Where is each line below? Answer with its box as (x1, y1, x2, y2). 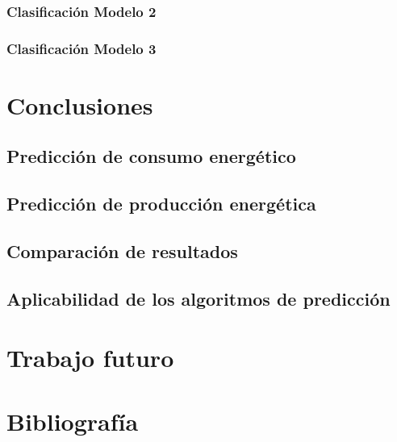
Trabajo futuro (6, 341, 174, 374)
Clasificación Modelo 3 (6, 38, 157, 58)
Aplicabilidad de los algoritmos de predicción (6, 286, 391, 311)
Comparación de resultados (6, 239, 238, 264)
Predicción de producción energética (6, 191, 316, 216)
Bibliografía (6, 404, 139, 437)
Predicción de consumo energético (6, 144, 296, 169)
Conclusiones (6, 88, 153, 121)
